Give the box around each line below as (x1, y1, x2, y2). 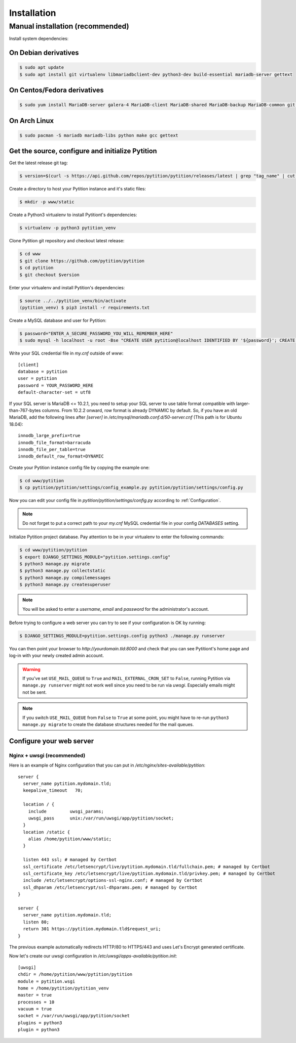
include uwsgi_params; (28, 809, 104, 814)
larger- (236, 401, 250, 407)
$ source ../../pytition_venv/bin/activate (19, 298, 127, 304)
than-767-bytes (9, 407, 41, 413)
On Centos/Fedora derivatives (9, 86, 104, 94)
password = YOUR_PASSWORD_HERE (18, 382, 94, 388)
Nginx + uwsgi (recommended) (9, 752, 86, 759)
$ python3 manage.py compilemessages (19, 575, 111, 581)
